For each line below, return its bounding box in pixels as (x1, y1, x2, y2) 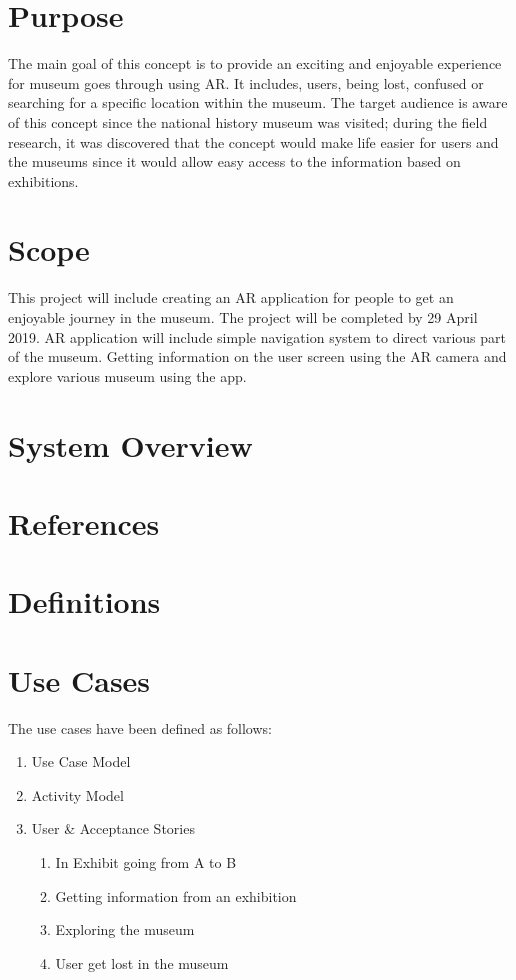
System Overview (8, 424, 253, 465)
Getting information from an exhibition (55, 885, 297, 906)
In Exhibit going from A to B (55, 852, 237, 872)
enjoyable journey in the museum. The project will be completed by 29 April (8, 307, 478, 327)
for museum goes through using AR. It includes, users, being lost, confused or (8, 72, 484, 93)
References (8, 502, 160, 543)
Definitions (8, 581, 161, 622)
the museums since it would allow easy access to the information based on (8, 151, 461, 172)
